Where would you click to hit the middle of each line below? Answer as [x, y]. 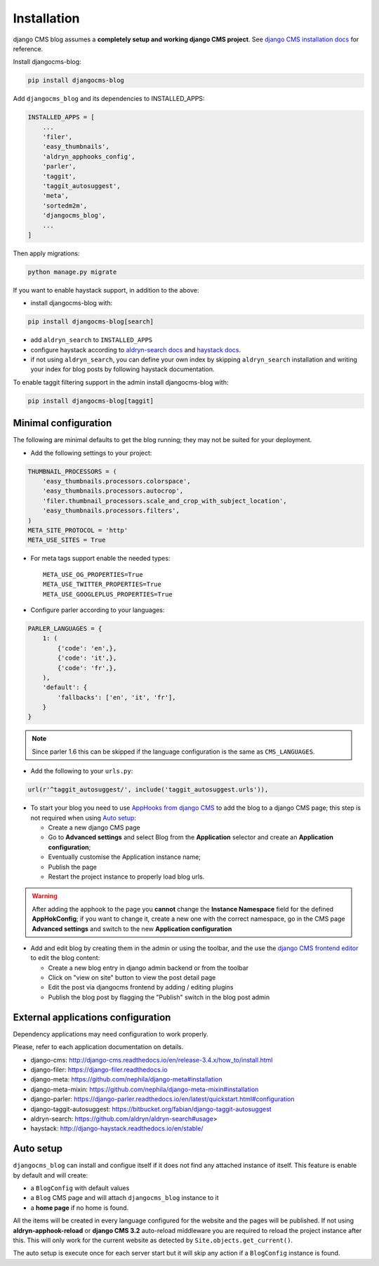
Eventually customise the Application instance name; [125, 857]
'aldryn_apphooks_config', [89, 156]
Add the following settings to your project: [91, 453]
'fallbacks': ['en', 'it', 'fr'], [117, 697]
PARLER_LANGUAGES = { [65, 628]
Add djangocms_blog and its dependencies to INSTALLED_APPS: [109, 99]
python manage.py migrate [72, 272]
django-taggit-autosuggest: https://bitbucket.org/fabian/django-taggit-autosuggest [151, 1109]
